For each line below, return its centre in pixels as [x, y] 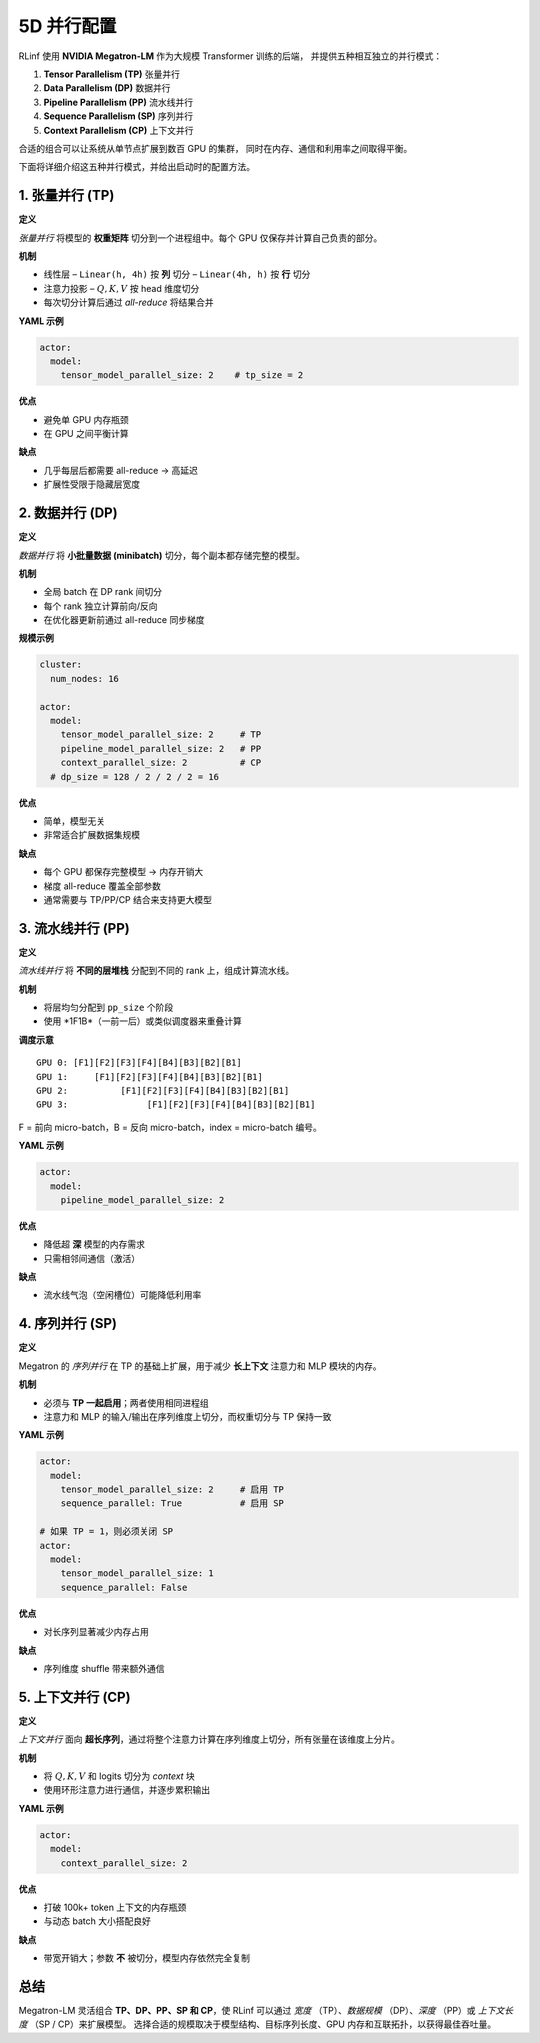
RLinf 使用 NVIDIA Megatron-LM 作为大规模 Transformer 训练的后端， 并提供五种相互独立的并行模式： [230, 56]
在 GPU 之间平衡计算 [86, 434]
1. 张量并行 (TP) [66, 195]
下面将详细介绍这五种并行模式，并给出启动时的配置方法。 [136, 167]
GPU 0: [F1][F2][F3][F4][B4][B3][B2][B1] [139, 1063]
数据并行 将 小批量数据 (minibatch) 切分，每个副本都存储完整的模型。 [161, 555]
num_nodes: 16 [85, 678]
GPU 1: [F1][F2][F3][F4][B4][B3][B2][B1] [150, 1076]
